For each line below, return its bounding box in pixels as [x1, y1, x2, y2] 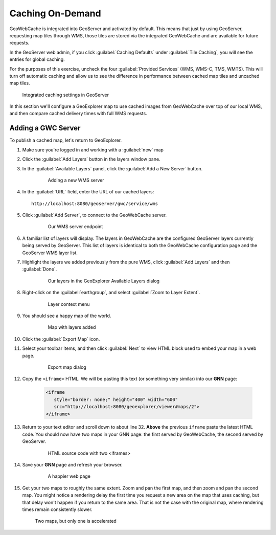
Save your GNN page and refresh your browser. [22, 462, 123, 468]
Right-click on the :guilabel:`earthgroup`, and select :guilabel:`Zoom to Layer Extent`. [22, 289, 200, 296]
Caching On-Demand [9, 8, 102, 19]
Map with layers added [48, 324, 96, 330]
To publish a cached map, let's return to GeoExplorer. [9, 137, 122, 143]
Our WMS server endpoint [48, 224, 103, 230]
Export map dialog [48, 364, 86, 370]
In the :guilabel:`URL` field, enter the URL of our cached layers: [22, 189, 154, 195]
